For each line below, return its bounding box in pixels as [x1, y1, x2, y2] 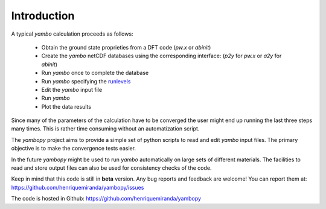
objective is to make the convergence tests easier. [11, 145, 136, 152]
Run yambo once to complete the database [41, 69, 149, 77]
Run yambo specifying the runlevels [41, 77, 131, 85]
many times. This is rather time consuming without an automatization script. [11, 125, 200, 132]
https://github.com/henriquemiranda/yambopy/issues [11, 184, 144, 191]
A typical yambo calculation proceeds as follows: [11, 30, 133, 37]
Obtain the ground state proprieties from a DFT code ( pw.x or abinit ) [41, 43, 211, 51]
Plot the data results [41, 103, 92, 110]
